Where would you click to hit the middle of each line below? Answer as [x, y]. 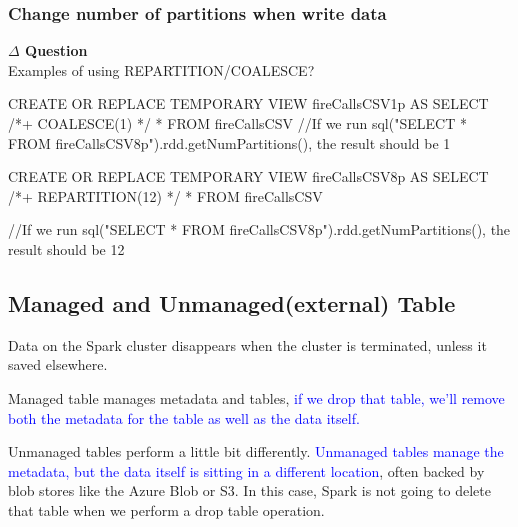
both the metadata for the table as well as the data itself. [184, 417]
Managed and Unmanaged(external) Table [232, 302]
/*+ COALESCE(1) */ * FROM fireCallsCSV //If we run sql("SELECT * [237, 123]
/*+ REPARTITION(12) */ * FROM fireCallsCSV [165, 195]
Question [56, 50]
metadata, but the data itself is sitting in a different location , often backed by [246, 470]
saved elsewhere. [58, 364]
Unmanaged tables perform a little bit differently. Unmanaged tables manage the [256, 451]
